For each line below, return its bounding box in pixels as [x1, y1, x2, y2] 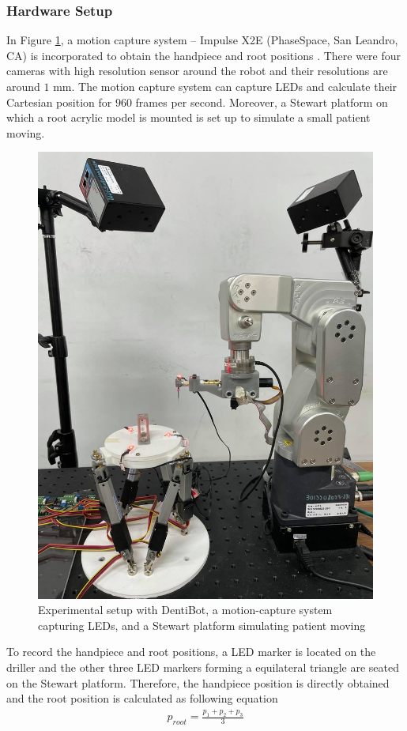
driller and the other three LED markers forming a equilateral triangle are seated [6, 659, 399, 676]
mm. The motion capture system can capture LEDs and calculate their [53, 78, 398, 94]
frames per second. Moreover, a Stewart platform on [135, 93, 388, 110]
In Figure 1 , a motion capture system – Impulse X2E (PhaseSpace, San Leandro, [6, 32, 398, 48]
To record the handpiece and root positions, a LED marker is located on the [6, 643, 376, 660]
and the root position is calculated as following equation [6, 690, 278, 707]
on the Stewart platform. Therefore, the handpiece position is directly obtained [6, 674, 390, 691]
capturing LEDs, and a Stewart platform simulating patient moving [38, 616, 366, 633]
